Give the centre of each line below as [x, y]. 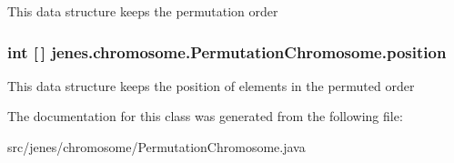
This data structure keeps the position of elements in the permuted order [211, 85]
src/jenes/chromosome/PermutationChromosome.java [156, 147]
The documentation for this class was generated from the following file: [205, 116]
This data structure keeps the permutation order [143, 11]
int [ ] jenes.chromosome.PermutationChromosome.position [227, 51]
